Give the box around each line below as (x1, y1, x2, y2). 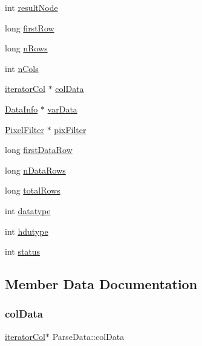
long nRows (5, 42, 48, 54)
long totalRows (5, 184, 60, 197)
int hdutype (5, 224, 48, 237)
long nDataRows (5, 163, 66, 176)
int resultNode (5, 1, 58, 13)
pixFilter (54, 123, 86, 135)
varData (47, 102, 77, 115)
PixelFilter (5, 123, 45, 135)
